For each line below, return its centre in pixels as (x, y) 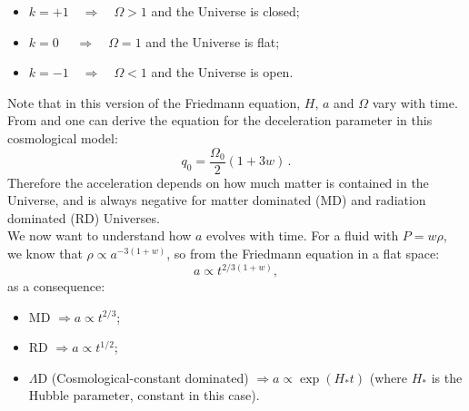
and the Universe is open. (222, 72)
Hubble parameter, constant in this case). (144, 395)
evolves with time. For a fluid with (303, 235)
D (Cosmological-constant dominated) (143, 377)
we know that (45, 253)
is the (447, 377)
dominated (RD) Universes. (84, 217)
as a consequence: (56, 286)
